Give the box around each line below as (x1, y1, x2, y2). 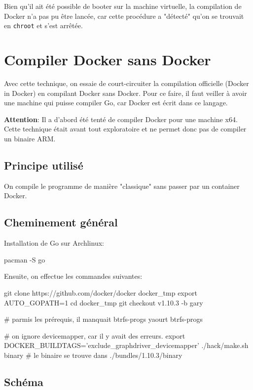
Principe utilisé (4, 157, 83, 173)
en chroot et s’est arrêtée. (4, 20, 83, 31)
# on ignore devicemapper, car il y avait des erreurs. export (4, 330, 185, 341)
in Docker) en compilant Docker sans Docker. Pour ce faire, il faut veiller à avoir (4, 87, 247, 98)
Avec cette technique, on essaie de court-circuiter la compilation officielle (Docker (4, 78, 249, 88)
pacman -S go (4, 254, 45, 264)
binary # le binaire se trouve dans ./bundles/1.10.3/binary (4, 349, 182, 360)
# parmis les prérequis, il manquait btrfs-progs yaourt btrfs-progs (4, 314, 203, 324)
